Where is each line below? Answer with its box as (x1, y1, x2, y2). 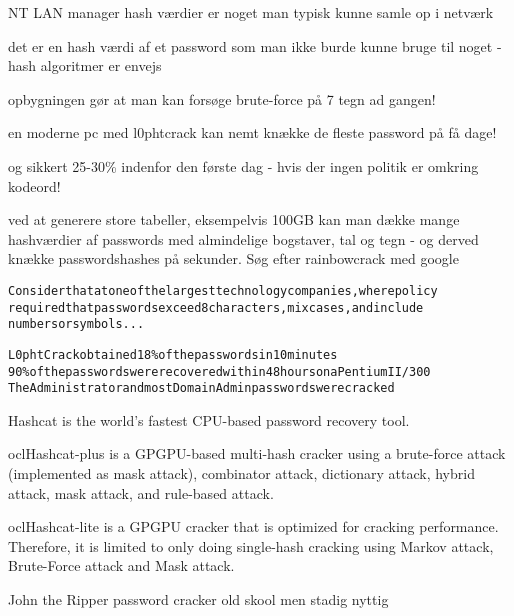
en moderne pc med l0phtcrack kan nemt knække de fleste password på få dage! (8, 122, 497, 143)
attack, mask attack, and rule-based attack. (8, 482, 274, 503)
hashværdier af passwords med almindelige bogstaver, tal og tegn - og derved (8, 228, 479, 249)
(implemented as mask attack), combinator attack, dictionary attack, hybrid (8, 463, 475, 484)
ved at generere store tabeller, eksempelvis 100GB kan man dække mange (8, 209, 460, 230)
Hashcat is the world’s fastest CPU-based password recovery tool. (8, 409, 410, 430)
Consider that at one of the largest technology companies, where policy (8, 283, 438, 298)
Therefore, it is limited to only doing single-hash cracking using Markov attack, (8, 535, 494, 556)
